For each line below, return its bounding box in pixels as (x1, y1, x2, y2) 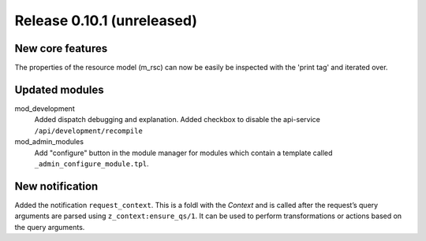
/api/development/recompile (34, 126, 144, 135)
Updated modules (14, 83, 104, 96)
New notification (14, 180, 99, 193)
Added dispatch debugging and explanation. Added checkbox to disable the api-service (34, 115, 321, 124)
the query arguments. (14, 222, 85, 232)
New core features (14, 42, 108, 55)
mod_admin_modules (14, 137, 84, 146)
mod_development (14, 103, 75, 113)
